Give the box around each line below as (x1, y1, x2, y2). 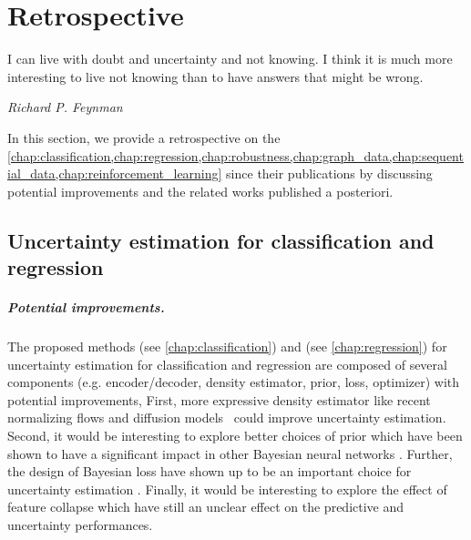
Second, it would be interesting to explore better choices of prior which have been (7, 425, 463, 444)
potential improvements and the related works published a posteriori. (7, 181, 394, 200)
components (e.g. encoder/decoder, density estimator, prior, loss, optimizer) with (7, 372, 460, 392)
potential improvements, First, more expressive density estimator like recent (7, 390, 431, 409)
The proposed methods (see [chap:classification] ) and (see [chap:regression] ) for (7, 337, 447, 356)
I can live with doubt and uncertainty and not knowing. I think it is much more (7, 49, 453, 68)
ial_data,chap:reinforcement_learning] (7, 164, 222, 183)
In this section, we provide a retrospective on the (7, 127, 281, 147)
